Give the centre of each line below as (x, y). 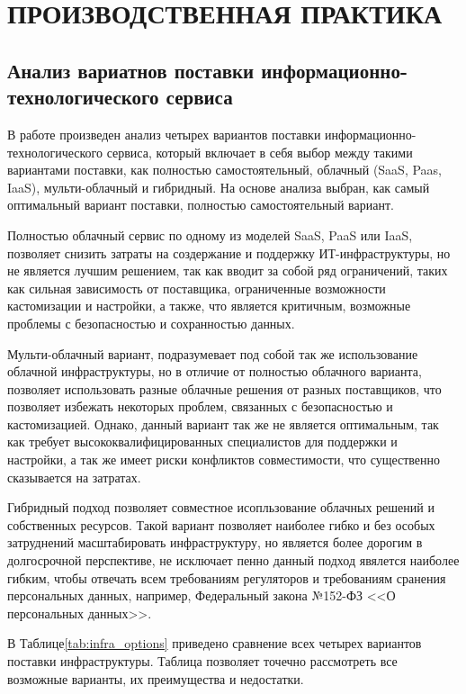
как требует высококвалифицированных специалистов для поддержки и (202, 442)
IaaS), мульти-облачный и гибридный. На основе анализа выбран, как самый (219, 187)
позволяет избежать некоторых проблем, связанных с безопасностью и (200, 406)
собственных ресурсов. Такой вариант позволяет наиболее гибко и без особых (221, 524)
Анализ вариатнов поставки (131, 70)
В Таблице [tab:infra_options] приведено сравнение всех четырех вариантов (215, 643)
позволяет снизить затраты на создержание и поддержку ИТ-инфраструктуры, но (229, 252)
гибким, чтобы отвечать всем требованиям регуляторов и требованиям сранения (227, 577)
